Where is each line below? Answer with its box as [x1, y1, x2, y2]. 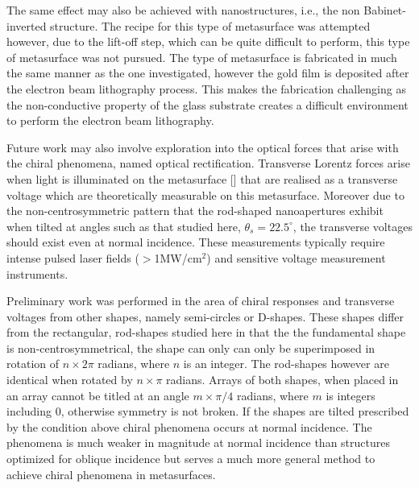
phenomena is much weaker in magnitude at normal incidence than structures [6, 434, 390, 451]
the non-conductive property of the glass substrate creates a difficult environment [6, 96, 409, 113]
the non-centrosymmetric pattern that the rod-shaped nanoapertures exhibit [6, 202, 384, 219]
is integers [326, 387, 375, 403]
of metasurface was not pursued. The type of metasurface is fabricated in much [6, 48, 397, 65]
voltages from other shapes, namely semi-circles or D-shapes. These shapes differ [6, 308, 404, 325]
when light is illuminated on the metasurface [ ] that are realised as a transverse [6, 170, 398, 187]
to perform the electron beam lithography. [6, 112, 214, 129]
